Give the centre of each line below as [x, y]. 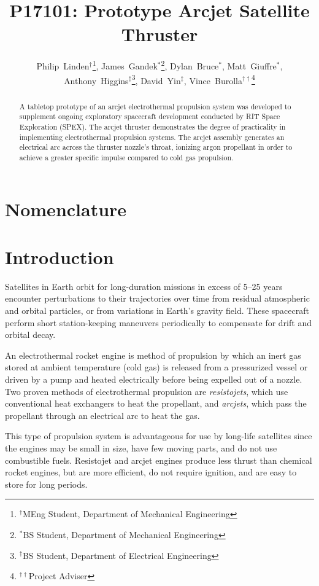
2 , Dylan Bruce [190, 65]
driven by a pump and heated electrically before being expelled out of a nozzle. [154, 379]
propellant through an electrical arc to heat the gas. [102, 415]
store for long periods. [46, 484]
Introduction [60, 256]
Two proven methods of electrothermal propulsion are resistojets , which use [147, 391]
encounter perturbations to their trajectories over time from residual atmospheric [157, 298]
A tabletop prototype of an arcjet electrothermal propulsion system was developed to [155, 106]
